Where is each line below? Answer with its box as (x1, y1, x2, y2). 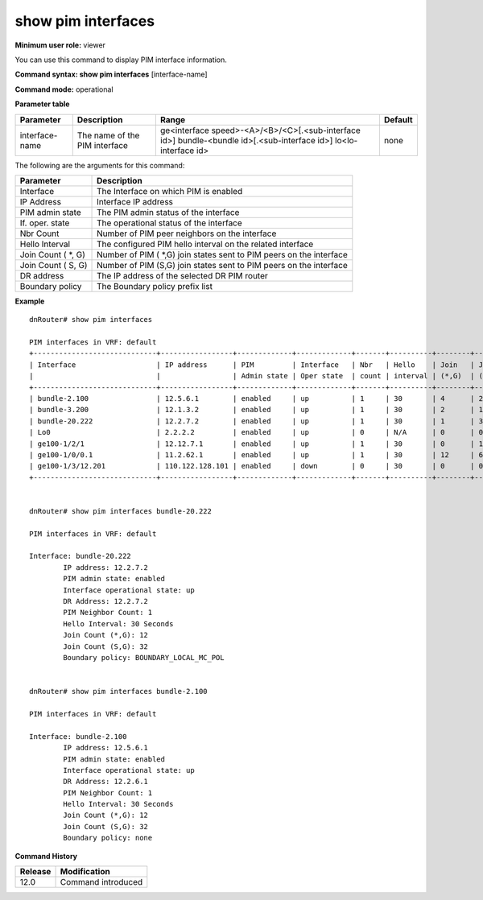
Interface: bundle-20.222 (29, 551, 132, 561)
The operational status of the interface (97, 217, 243, 229)
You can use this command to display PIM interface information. (14, 55, 227, 64)
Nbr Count (19, 228, 60, 239)
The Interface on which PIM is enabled (97, 185, 243, 196)
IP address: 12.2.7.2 (63, 563, 149, 572)
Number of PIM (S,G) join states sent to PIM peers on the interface (97, 259, 348, 270)
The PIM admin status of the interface (97, 206, 240, 217)
